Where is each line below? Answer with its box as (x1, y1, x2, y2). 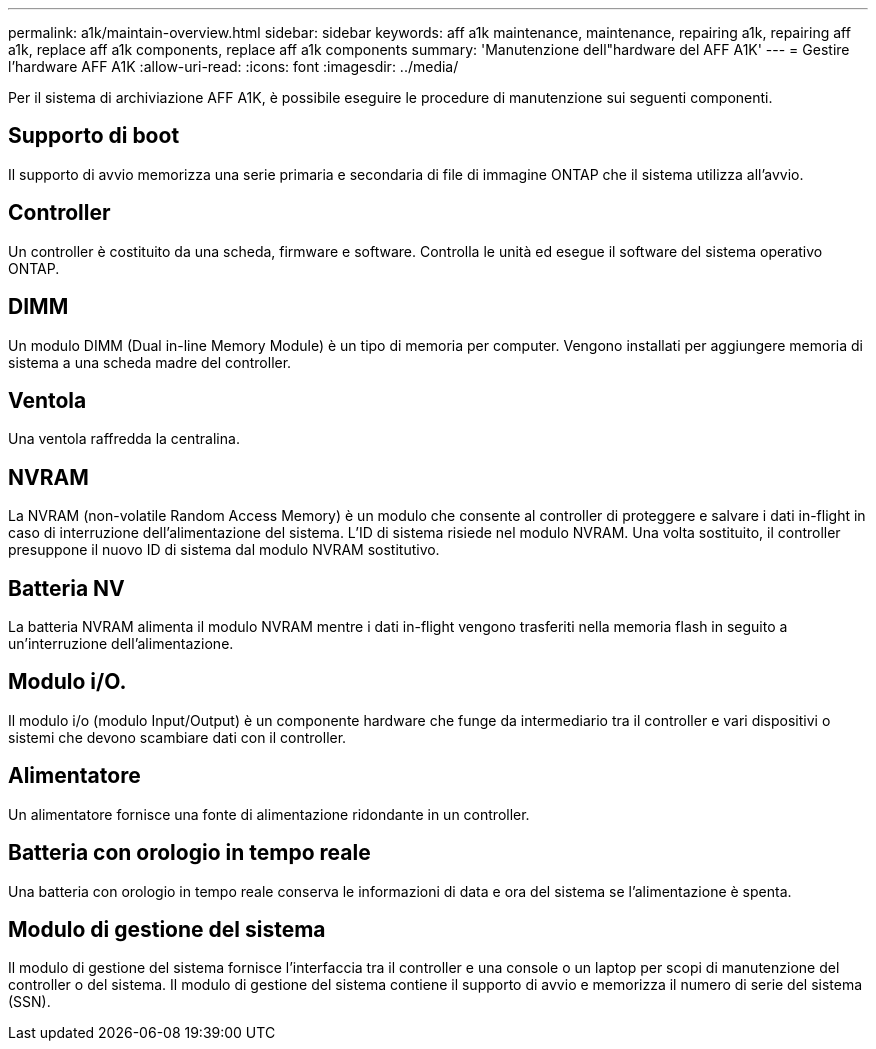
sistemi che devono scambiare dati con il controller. (8, 728, 347, 746)
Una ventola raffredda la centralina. (8, 430, 240, 448)
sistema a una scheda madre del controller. (8, 353, 292, 371)
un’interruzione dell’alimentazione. (8, 635, 234, 653)
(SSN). (8, 993, 51, 1011)
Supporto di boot (8, 123, 180, 149)
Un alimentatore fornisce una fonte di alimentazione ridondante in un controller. (8, 805, 530, 823)
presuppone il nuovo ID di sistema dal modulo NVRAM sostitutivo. (8, 541, 440, 559)
